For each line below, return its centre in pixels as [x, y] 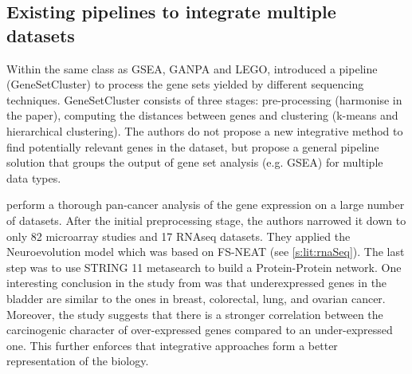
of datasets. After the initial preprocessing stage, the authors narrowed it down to [206, 220]
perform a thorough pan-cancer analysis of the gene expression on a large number [206, 205]
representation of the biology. [78, 361]
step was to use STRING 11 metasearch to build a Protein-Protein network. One [204, 267]
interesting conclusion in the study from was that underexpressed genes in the [197, 283]
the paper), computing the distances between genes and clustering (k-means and [202, 115]
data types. [34, 177]
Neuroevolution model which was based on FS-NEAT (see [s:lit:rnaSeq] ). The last [206, 252]
